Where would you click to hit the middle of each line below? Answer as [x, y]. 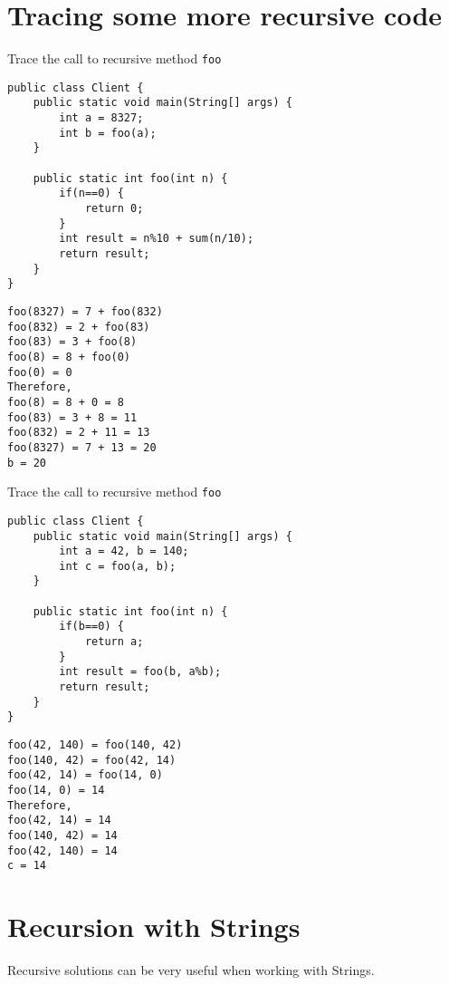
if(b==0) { [91, 627]
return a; [114, 642]
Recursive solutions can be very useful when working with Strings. [191, 970]
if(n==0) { [91, 193]
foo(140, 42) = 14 [62, 835]
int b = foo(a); [108, 133]
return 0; [114, 209]
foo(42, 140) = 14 [62, 850]
